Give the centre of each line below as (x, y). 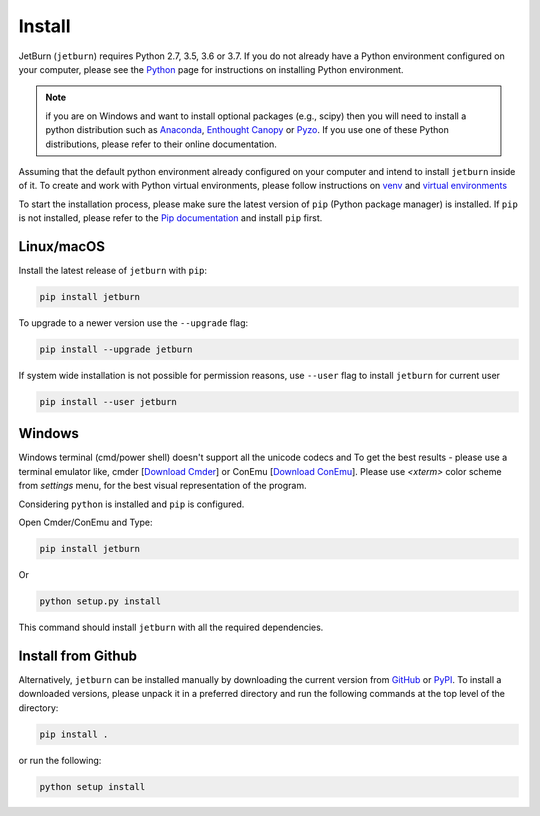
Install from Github (78, 655)
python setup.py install (100, 601)
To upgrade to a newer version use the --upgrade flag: (133, 322)
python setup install (92, 786)
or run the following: (60, 760)
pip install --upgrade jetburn (116, 349)
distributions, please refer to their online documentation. (161, 144)
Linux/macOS (61, 246)
